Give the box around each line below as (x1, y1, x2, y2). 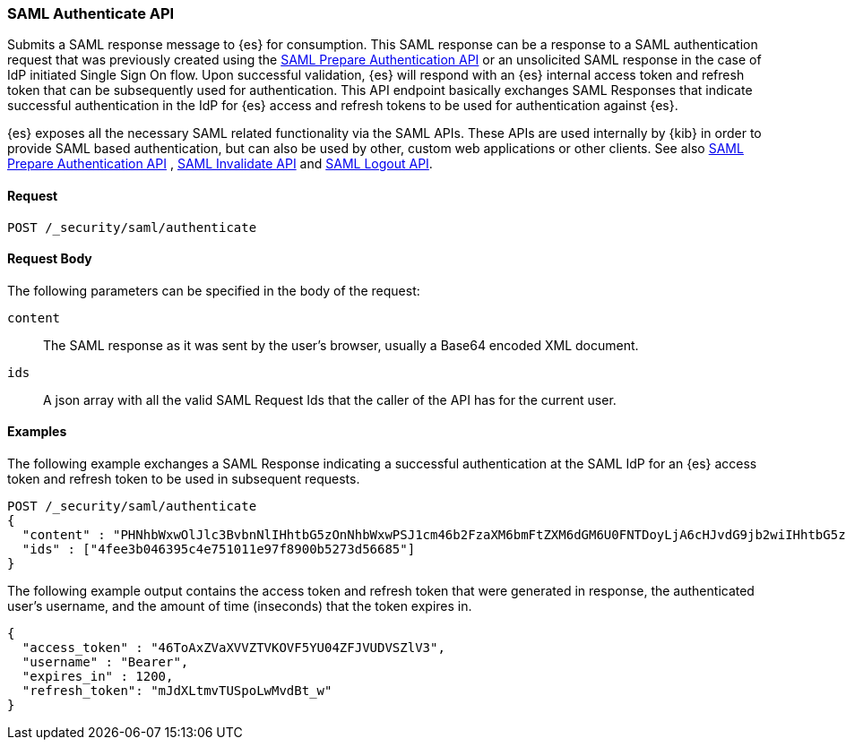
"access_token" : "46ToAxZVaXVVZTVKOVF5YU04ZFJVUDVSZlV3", (22, 640, 445, 656)
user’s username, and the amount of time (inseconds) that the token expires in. (7, 598, 472, 614)
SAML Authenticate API (7, 4, 175, 22)
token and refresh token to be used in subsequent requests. (7, 471, 360, 487)
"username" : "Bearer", (22, 655, 189, 670)
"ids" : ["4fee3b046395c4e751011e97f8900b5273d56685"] (22, 542, 416, 557)
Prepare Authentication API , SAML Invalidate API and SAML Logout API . (7, 156, 433, 172)
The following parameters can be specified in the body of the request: (7, 282, 420, 298)
